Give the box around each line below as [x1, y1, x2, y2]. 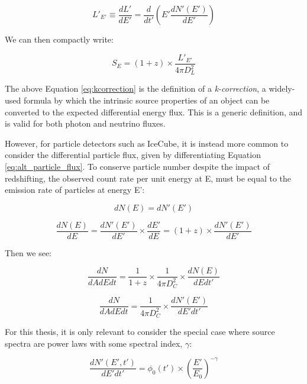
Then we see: [5, 246, 51, 259]
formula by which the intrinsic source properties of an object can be [23, 94, 270, 107]
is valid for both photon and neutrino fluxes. [5, 117, 166, 130]
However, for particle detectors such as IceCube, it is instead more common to [5, 137, 289, 149]
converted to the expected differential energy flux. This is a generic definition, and [5, 105, 303, 118]
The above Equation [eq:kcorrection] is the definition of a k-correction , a [5, 82, 266, 95]
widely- [269, 82, 295, 95]
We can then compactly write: [5, 33, 114, 45]
